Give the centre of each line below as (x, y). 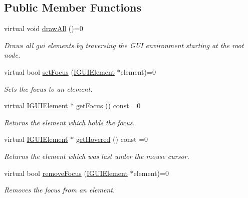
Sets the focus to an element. (48, 88)
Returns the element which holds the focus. (69, 122)
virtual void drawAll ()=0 (44, 28)
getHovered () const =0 (112, 139)
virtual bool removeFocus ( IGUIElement (66, 173)
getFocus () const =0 (108, 106)
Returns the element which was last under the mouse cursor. (97, 156)
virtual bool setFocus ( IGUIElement (59, 71)
